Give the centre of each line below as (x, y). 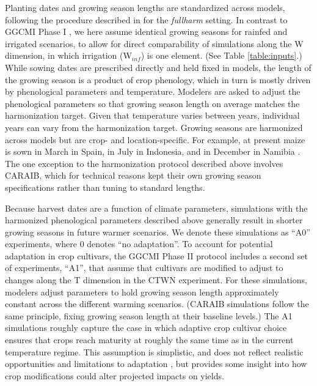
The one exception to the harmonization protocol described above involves (144, 163)
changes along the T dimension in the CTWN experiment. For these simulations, (156, 280)
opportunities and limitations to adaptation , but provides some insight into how (156, 364)
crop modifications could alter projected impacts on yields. (115, 375)
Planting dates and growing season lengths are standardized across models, (145, 7)
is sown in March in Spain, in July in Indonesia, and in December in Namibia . (153, 151)
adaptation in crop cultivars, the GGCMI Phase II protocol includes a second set (156, 255)
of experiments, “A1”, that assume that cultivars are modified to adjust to (144, 268)
